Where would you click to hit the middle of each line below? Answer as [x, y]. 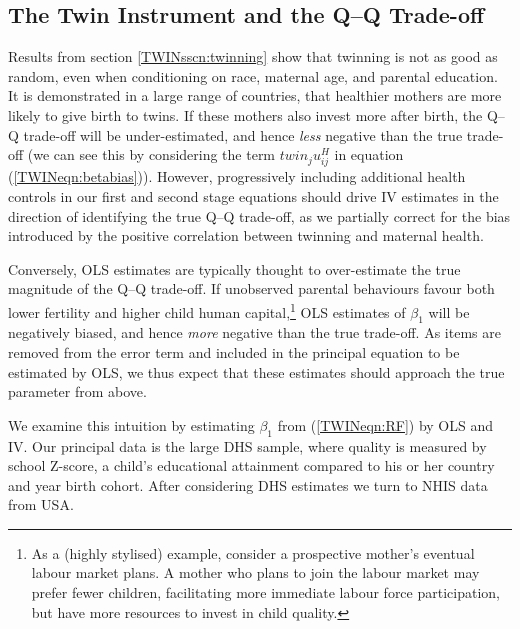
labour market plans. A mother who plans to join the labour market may [255, 572]
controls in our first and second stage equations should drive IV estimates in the [253, 195]
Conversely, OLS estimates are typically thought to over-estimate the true [234, 268]
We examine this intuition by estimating [131, 424]
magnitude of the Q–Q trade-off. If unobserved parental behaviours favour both [251, 288]
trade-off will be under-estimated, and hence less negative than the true [243, 134]
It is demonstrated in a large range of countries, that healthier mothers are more [255, 95]
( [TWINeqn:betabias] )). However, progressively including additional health [237, 176]
